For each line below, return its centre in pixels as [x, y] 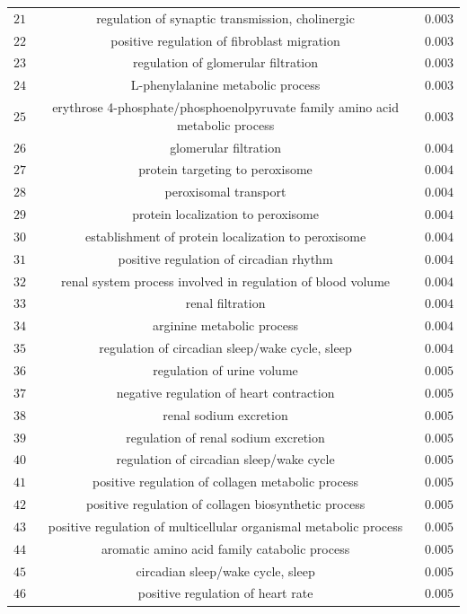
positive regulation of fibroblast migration [225, 40]
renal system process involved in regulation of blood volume [226, 281]
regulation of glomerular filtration [226, 62]
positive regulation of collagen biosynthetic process [225, 504]
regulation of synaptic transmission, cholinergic [225, 18]
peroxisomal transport [225, 192]
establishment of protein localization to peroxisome [225, 236]
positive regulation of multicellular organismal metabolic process [225, 526]
